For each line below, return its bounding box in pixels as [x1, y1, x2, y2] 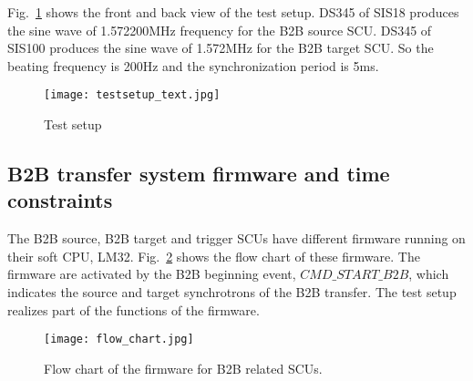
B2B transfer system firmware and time [7, 160, 390, 188]
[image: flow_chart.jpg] [44, 333, 194, 346]
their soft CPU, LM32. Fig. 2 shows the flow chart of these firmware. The [7, 246, 420, 265]
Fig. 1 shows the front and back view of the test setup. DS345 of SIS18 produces [7, 3, 459, 21]
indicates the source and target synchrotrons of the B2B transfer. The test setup [7, 283, 457, 301]
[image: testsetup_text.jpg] [44, 88, 221, 102]
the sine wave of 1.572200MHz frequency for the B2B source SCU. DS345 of [7, 20, 432, 39]
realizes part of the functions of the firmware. [7, 300, 260, 319]
